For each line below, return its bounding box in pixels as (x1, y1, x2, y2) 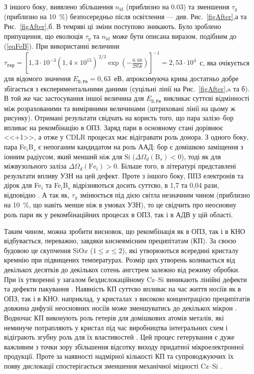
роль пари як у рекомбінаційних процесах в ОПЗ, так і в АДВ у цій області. (4, 209, 233, 220)
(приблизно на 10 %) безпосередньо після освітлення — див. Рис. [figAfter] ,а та (4, 11, 247, 22)
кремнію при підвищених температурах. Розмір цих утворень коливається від (4, 255, 235, 265)
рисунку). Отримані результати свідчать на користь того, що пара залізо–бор (4, 113, 234, 123)
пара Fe (4, 142, 27, 152)
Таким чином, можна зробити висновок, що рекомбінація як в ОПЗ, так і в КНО (4, 226, 245, 236)
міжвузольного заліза (4, 161, 67, 171)
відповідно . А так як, (4, 190, 70, 200)
